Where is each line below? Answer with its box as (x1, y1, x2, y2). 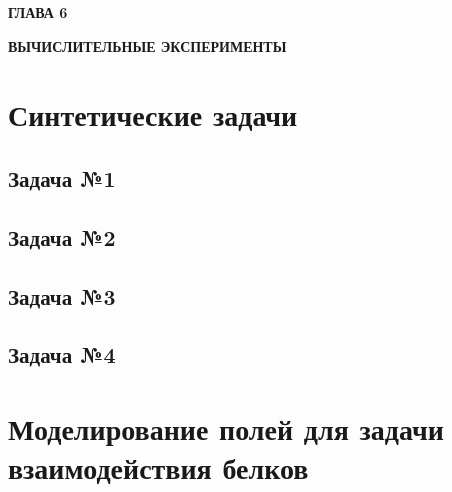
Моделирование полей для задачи (8, 407, 444, 448)
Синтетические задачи (8, 94, 298, 135)
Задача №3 (8, 280, 116, 311)
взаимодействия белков (8, 447, 309, 488)
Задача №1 (8, 162, 116, 193)
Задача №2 (8, 221, 116, 252)
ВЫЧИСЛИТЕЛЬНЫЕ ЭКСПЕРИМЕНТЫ (8, 35, 287, 56)
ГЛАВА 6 (8, 2, 68, 22)
